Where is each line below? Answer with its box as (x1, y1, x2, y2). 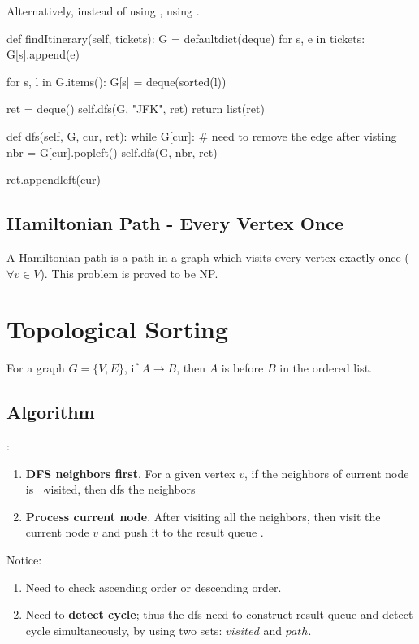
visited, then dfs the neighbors (45, 481, 196, 498)
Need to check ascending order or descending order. (25, 578, 282, 595)
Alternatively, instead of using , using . (6, 2, 200, 19)
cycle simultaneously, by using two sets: (25, 621, 222, 638)
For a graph (6, 359, 65, 376)
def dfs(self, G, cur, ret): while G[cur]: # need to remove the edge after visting (6, 127, 397, 144)
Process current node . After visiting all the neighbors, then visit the (25, 507, 381, 524)
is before (221, 359, 264, 376)
